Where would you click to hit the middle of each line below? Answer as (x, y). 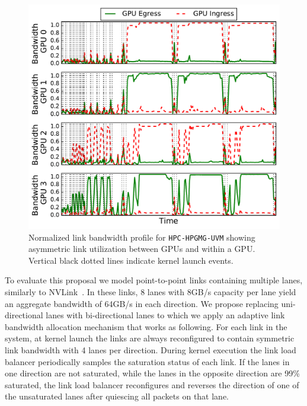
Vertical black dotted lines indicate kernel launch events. (131, 260)
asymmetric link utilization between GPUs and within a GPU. (142, 249)
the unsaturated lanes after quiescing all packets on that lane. (117, 396)
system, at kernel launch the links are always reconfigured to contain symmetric (150, 338)
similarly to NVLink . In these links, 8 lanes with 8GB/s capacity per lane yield (151, 292)
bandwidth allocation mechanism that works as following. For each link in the (146, 326)
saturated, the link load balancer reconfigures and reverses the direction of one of (152, 384)
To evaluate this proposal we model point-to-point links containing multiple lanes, (154, 280)
